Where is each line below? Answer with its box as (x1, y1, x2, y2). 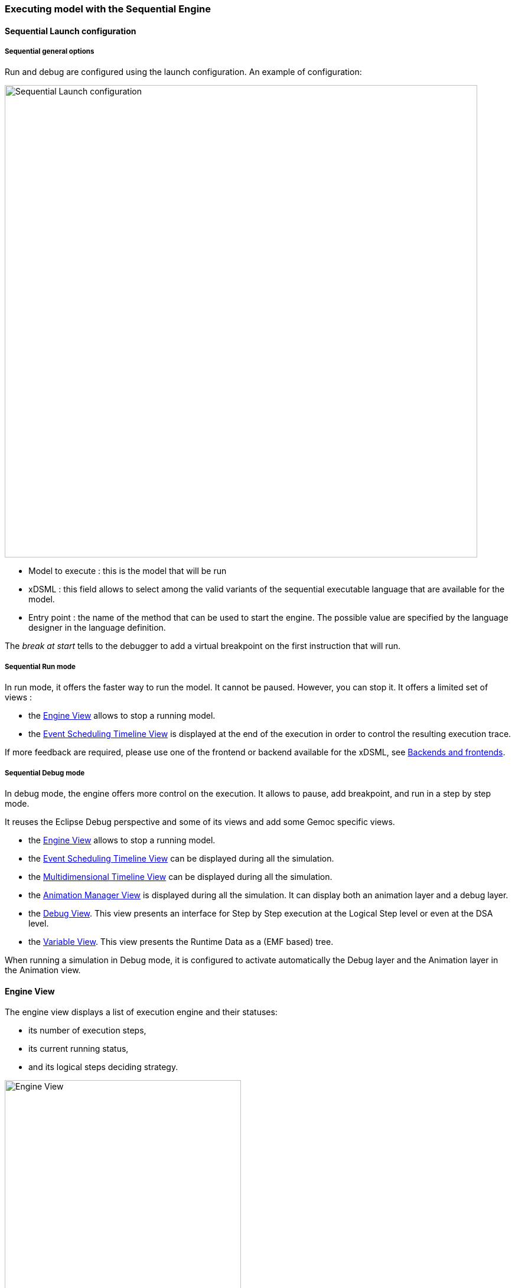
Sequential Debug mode (5, 768, 85, 777)
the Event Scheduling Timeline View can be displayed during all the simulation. (28, 853, 334, 863)
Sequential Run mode (5, 662, 76, 671)
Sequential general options (5, 47, 94, 56)
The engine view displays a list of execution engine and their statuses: (5, 1007, 278, 1018)
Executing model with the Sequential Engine (5, 3, 211, 15)
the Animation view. (5, 964, 81, 975)
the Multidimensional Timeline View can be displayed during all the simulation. (28, 871, 333, 882)
